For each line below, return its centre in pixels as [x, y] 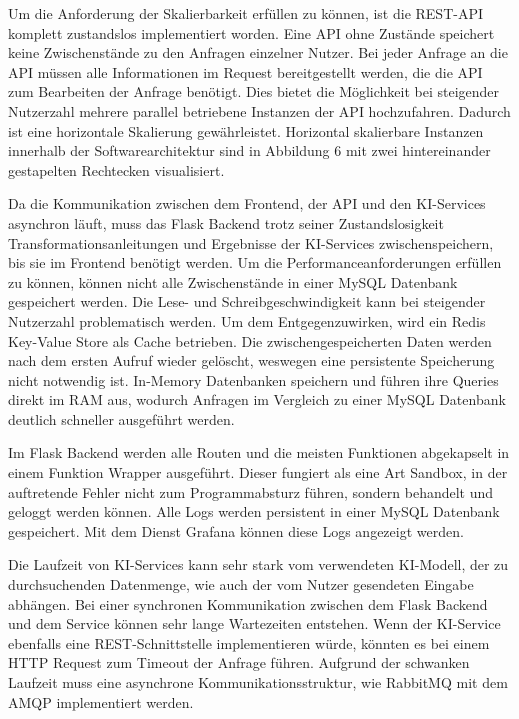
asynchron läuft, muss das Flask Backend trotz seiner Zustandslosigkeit [226, 222]
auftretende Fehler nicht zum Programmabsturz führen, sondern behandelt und [251, 491]
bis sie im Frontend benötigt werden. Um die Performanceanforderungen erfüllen [255, 262]
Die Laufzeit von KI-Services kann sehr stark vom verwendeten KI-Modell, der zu [258, 564]
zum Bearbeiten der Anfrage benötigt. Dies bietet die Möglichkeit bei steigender [254, 91]
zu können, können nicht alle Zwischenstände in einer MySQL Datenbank [233, 281]
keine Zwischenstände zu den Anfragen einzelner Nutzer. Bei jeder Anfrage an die [258, 52]
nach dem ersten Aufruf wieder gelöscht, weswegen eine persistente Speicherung [251, 360]
